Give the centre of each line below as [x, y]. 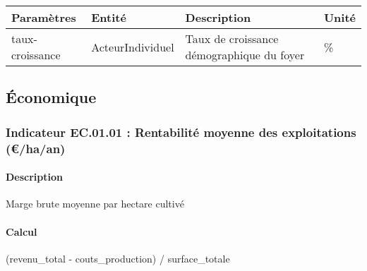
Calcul [22, 231]
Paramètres [44, 17]
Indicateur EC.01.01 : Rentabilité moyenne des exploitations [181, 132]
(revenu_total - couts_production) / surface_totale [118, 258]
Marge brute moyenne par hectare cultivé [95, 204]
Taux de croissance [232, 38]
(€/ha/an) [36, 148]
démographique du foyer [245, 55]
